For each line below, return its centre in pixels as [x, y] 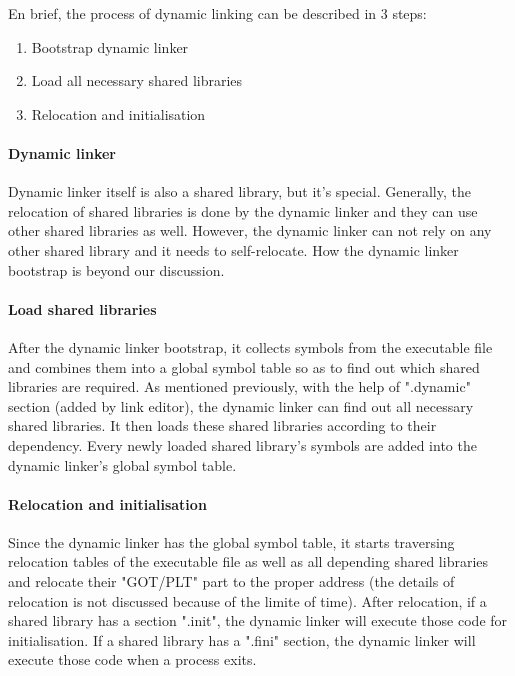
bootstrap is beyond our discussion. [116, 269]
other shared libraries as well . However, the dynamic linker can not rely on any [250, 230]
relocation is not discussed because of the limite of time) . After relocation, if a [247, 600]
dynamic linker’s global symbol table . [122, 464]
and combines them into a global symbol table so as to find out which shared [244, 366]
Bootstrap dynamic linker [110, 46]
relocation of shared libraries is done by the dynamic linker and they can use [243, 210]
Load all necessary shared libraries [137, 80]
